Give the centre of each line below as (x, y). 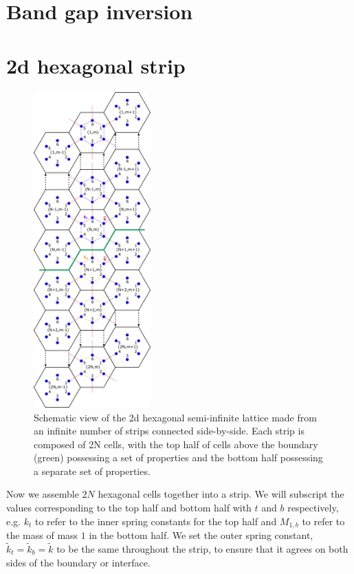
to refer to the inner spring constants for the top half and (156, 521)
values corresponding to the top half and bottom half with (129, 508)
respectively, (313, 508)
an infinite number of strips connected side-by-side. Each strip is (169, 431)
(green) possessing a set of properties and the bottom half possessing (178, 457)
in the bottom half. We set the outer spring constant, (201, 535)
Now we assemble (43, 494)
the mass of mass (42, 535)
